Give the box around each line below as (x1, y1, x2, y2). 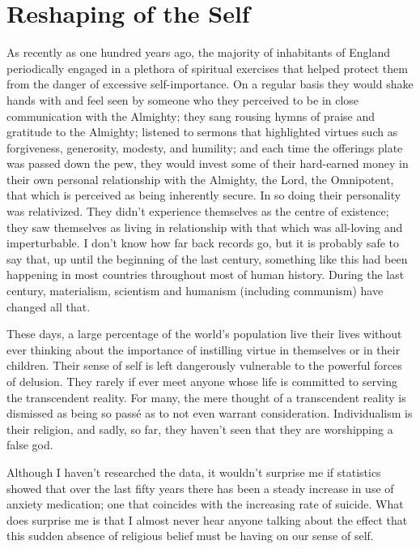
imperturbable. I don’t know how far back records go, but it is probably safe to (6, 234, 400, 251)
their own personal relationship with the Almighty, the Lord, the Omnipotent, (6, 170, 394, 187)
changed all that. (6, 298, 91, 315)
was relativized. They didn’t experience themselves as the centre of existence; (6, 203, 389, 220)
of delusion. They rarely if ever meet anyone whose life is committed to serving (6, 373, 398, 389)
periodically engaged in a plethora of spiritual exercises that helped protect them (6, 59, 408, 76)
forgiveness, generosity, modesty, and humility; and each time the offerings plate (6, 139, 403, 156)
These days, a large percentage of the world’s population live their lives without (6, 325, 402, 342)
